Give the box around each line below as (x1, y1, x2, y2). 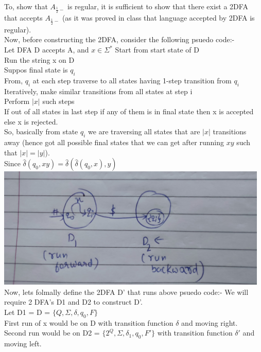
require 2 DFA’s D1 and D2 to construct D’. (4, 296, 143, 307)
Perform (4, 96, 30, 107)
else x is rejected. (4, 116, 58, 127)
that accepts (4, 12, 43, 23)
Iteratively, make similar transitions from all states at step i (4, 85, 193, 96)
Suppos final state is (4, 64, 68, 75)
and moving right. (181, 317, 238, 328)
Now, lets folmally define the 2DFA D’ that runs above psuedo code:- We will (4, 286, 249, 297)
